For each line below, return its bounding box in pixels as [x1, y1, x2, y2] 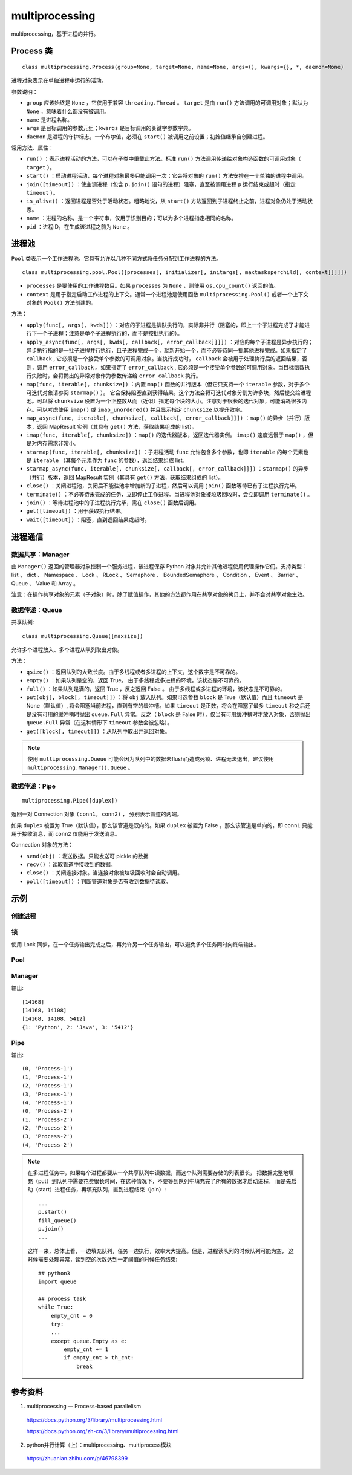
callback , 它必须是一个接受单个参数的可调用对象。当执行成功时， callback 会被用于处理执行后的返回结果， [26, 355, 302, 362]
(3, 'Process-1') [22, 1090, 73, 1098]
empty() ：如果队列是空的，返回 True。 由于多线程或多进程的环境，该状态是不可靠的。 [26, 677, 245, 684]
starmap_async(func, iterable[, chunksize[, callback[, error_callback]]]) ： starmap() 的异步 [26, 465, 309, 472]
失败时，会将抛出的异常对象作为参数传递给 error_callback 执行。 [31, 372, 201, 379]
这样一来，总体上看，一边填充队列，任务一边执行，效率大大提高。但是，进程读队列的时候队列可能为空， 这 [27, 1247, 294, 1254]
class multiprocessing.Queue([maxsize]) [22, 633, 143, 639]
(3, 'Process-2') [22, 1133, 73, 1140]
